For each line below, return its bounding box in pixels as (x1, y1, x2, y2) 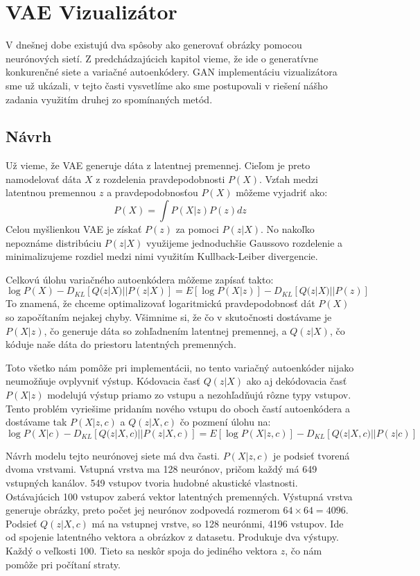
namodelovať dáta (6, 171, 82, 186)
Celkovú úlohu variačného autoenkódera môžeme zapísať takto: (6, 272, 274, 286)
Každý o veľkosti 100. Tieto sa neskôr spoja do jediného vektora (6, 543, 277, 557)
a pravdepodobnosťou (107, 185, 198, 200)
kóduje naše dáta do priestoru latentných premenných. (6, 337, 236, 351)
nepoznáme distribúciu (6, 235, 102, 250)
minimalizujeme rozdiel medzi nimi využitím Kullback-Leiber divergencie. (6, 249, 318, 263)
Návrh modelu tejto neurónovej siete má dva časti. (6, 448, 220, 462)
